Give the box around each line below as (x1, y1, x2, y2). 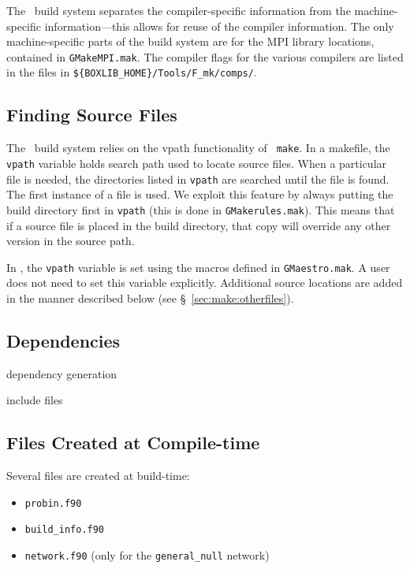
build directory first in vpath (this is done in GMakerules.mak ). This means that (6, 201, 395, 218)
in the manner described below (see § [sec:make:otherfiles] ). (6, 289, 294, 306)
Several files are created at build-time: (6, 467, 190, 484)
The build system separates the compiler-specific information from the (6, 2, 351, 18)
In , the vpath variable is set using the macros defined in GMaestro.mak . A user (6, 258, 390, 275)
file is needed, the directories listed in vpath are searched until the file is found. (6, 170, 389, 187)
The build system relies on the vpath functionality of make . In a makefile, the (6, 139, 390, 156)
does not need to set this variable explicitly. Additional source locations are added (6, 274, 403, 291)
